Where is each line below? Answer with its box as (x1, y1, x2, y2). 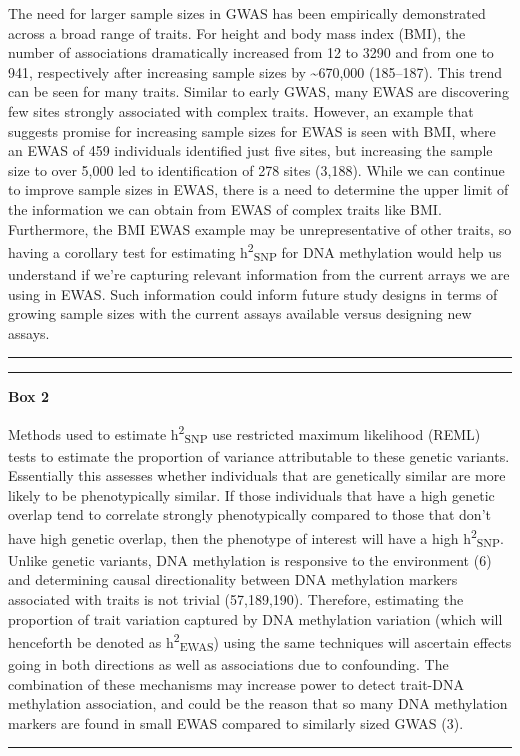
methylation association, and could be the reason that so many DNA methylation (8, 693, 508, 714)
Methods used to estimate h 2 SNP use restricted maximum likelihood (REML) (8, 420, 481, 447)
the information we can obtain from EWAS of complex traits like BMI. (8, 198, 442, 219)
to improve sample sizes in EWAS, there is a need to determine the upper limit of (8, 179, 509, 200)
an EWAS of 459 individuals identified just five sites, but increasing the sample (8, 140, 493, 161)
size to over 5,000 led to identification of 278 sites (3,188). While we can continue (8, 159, 505, 180)
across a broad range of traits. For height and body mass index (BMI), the (8, 22, 466, 43)
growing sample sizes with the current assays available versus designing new (8, 303, 472, 324)
